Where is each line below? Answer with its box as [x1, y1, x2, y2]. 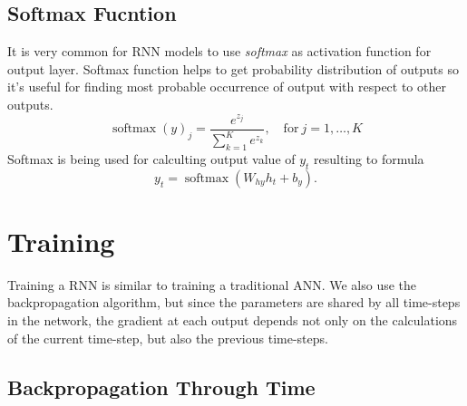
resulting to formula [314, 149, 424, 168]
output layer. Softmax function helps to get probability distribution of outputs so [7, 59, 459, 78]
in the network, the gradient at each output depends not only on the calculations [7, 311, 458, 330]
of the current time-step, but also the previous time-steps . [7, 328, 328, 347]
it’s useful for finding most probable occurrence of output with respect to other [7, 77, 446, 96]
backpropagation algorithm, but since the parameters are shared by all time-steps [7, 293, 461, 312]
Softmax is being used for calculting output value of [7, 149, 296, 168]
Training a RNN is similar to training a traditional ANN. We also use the [7, 275, 417, 294]
